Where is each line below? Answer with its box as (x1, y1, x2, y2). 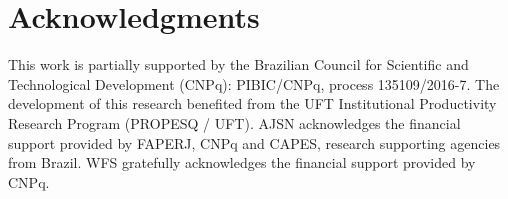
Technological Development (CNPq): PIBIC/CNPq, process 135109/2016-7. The (8, 73, 500, 94)
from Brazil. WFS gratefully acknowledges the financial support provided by (8, 152, 476, 173)
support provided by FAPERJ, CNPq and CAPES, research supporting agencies (8, 132, 501, 153)
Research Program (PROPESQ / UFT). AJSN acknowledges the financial (8, 112, 461, 133)
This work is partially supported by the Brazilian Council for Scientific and (8, 54, 469, 75)
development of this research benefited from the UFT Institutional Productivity (8, 93, 497, 114)
